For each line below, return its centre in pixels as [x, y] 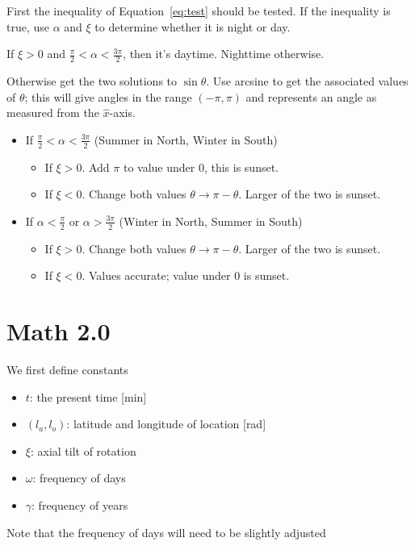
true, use [28, 26]
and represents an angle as [311, 96]
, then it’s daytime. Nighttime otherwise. [224, 54]
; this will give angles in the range [108, 96]
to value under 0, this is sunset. [201, 167]
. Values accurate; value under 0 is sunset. [186, 275]
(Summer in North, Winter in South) [186, 139]
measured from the [53, 113]
